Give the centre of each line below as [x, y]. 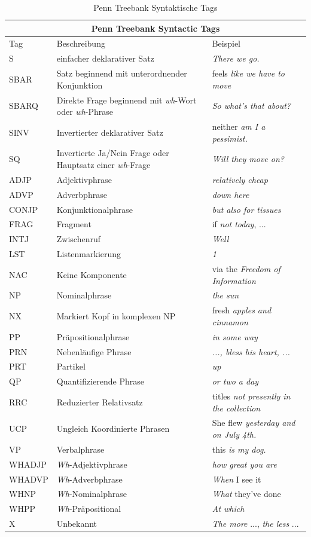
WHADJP [28, 464]
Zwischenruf [78, 239]
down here [231, 194]
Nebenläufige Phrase [94, 351]
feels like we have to [249, 73]
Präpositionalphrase [93, 336]
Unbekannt [77, 524]
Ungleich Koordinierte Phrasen [113, 428]
